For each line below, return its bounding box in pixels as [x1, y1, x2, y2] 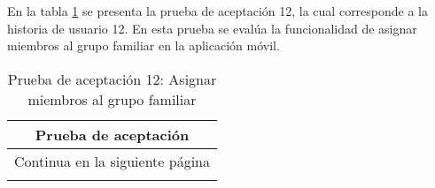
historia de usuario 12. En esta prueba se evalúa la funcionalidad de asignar [7, 19, 417, 37]
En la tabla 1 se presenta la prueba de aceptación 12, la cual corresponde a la [7, 2, 429, 19]
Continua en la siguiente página [14, 150, 210, 171]
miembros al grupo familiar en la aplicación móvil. [7, 36, 280, 55]
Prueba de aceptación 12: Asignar [7, 68, 217, 89]
